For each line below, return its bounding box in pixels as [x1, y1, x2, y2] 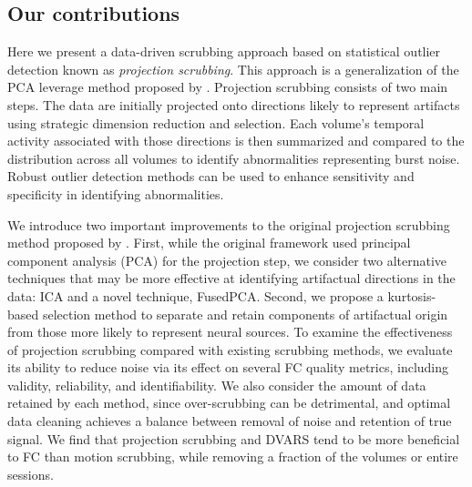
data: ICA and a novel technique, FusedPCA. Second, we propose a [7, 286, 384, 305]
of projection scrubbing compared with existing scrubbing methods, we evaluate [7, 340, 453, 359]
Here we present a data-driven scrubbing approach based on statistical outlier [7, 42, 441, 61]
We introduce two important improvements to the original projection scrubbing [7, 215, 450, 234]
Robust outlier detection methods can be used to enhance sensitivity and [7, 167, 415, 186]
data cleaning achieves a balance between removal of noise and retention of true [7, 411, 452, 431]
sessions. [7, 464, 54, 483]
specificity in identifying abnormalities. [7, 184, 224, 203]
